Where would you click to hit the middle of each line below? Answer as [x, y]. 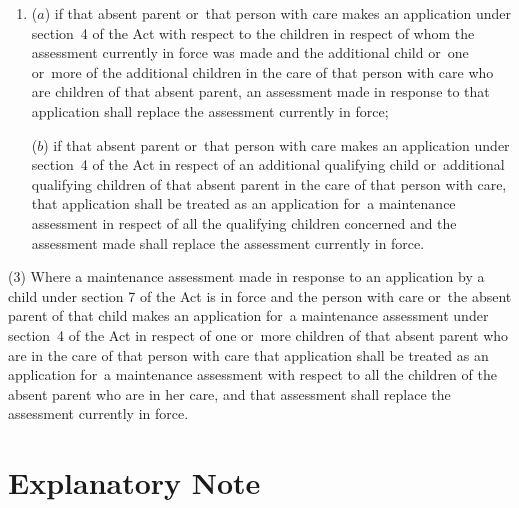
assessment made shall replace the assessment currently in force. [228, 242]
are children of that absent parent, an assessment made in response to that [260, 91]
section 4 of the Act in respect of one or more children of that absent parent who [258, 334]
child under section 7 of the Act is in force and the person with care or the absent [260, 295]
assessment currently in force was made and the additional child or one [250, 52]
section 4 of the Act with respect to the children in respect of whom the [253, 32]
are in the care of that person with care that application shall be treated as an [248, 354]
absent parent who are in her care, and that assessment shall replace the [229, 393]
